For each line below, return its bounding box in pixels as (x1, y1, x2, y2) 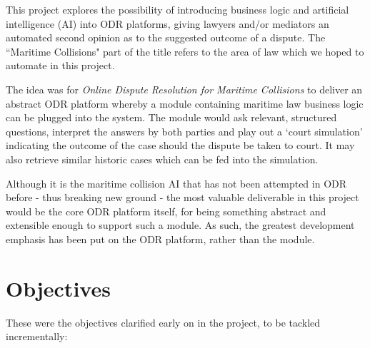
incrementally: (6, 329, 68, 344)
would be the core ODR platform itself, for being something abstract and (6, 203, 326, 218)
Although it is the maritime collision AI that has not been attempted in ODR (6, 175, 347, 190)
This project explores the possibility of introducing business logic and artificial (6, 2, 349, 16)
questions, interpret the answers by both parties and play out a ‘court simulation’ (6, 123, 363, 138)
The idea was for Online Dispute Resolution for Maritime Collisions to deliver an (6, 81, 363, 96)
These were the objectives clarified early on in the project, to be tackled (6, 314, 321, 329)
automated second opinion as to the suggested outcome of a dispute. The (6, 30, 326, 45)
